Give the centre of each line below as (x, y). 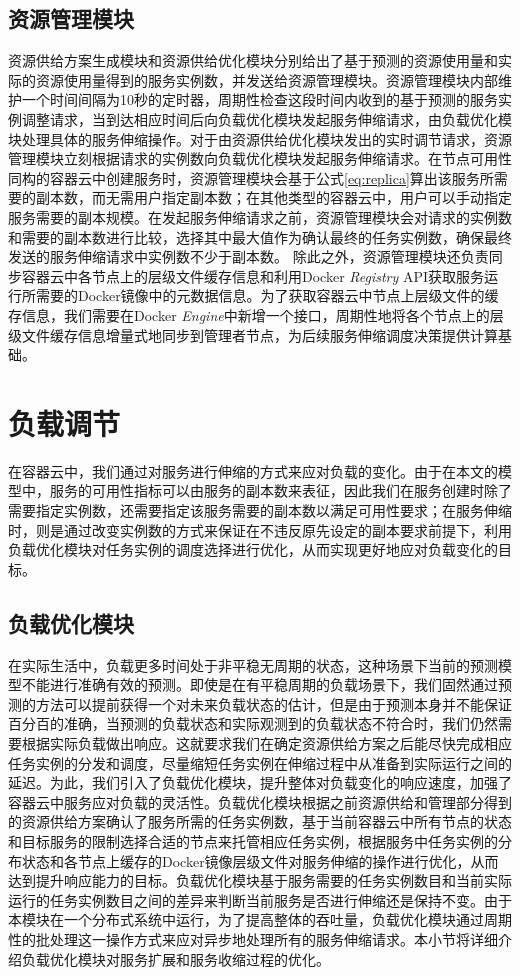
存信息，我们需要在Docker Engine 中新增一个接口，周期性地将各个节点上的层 (256, 314)
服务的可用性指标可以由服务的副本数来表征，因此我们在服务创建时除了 (280, 490)
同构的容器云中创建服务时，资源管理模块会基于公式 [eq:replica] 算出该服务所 (251, 177)
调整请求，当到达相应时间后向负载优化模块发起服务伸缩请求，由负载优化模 (266, 118)
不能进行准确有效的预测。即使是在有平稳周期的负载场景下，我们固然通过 (259, 684)
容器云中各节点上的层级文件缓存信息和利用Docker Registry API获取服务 (253, 275)
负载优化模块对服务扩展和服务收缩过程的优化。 (175, 958)
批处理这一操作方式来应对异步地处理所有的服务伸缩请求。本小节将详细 (266, 938)
